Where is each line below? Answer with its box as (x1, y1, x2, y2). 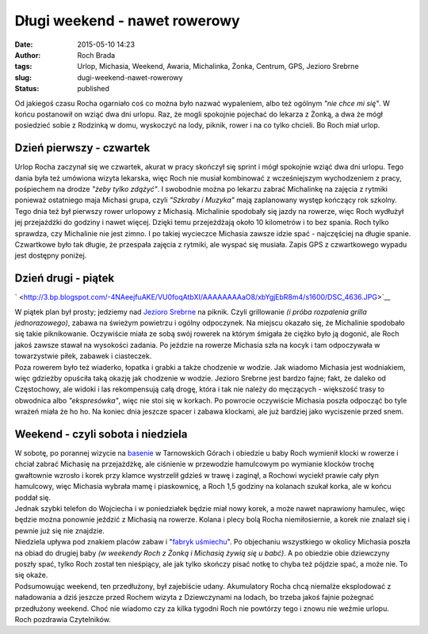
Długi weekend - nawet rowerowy (14, 12, 241, 29)
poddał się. (14, 492, 52, 502)
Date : (14, 40, 33, 49)
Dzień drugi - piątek (14, 272, 115, 285)
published (77, 84, 110, 94)
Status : (14, 84, 40, 94)
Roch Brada (77, 50, 116, 59)
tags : (14, 62, 32, 71)
